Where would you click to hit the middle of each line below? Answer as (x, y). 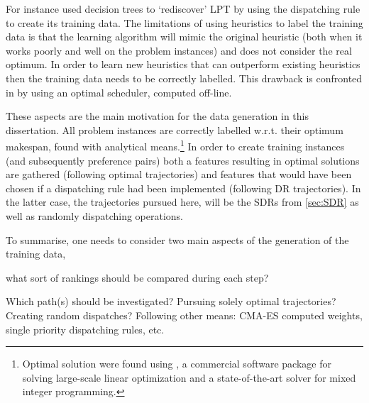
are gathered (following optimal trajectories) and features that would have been (179, 174)
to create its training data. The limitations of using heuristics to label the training (184, 22)
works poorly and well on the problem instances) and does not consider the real (179, 50)
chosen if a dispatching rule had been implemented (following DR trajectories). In (183, 188)
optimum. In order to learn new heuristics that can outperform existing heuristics (183, 64)
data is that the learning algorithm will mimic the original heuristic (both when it (184, 37)
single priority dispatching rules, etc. (85, 329)
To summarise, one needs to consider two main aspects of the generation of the (177, 239)
